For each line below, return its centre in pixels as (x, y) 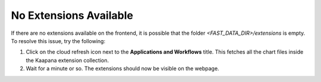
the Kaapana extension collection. (67, 60)
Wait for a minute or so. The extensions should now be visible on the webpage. (122, 68)
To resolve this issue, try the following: (58, 41)
